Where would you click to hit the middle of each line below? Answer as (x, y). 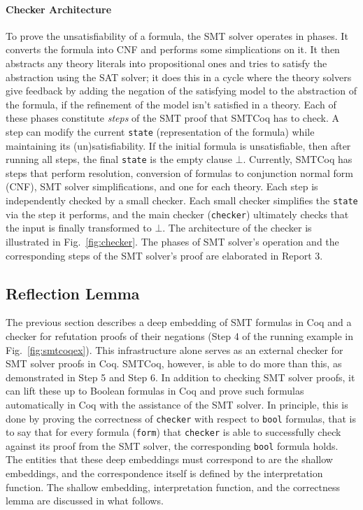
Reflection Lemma (73, 293)
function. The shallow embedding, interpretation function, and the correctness (173, 487)
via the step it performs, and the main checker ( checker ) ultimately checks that (177, 214)
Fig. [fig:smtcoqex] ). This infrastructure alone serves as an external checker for (175, 349)
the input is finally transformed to (79, 228)
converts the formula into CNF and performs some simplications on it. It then (173, 49)
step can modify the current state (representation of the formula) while (160, 131)
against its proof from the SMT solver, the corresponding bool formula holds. (172, 445)
